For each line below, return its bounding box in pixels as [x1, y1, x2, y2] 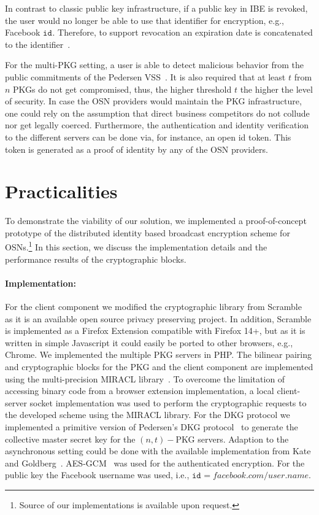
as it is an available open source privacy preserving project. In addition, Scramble [5, 312, 312, 325]
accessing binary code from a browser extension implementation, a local [5, 384, 274, 397]
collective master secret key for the [5, 432, 136, 445]
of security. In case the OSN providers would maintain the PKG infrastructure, [5, 95, 302, 107]
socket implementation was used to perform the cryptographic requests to [29, 396, 307, 409]
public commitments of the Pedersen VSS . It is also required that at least [5, 70, 286, 83]
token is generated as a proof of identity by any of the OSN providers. [5, 142, 268, 155]
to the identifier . [5, 37, 71, 50]
